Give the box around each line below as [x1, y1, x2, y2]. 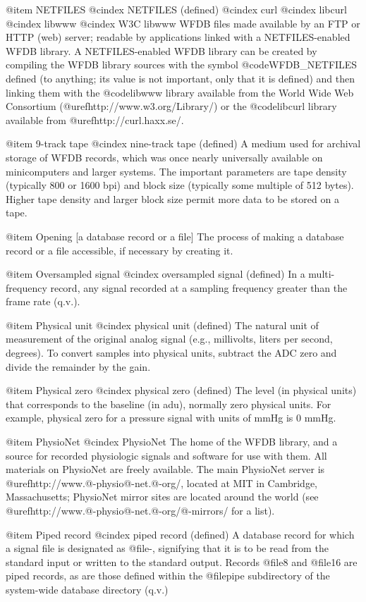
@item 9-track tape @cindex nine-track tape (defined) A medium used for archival [6, 136, 361, 151]
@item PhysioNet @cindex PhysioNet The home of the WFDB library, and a [6, 434, 338, 449]
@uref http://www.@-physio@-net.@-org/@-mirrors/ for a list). [6, 503, 275, 517]
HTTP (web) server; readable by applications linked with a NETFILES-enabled [6, 30, 350, 44]
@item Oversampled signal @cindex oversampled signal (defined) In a [6, 266, 305, 281]
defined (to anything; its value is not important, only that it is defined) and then [6, 70, 355, 85]
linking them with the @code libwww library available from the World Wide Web [6, 85, 354, 99]
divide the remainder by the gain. [6, 359, 151, 374]
